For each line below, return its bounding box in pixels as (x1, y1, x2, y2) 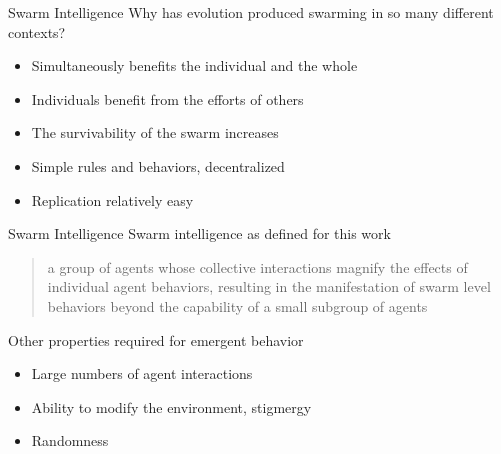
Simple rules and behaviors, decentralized (31, 155, 285, 176)
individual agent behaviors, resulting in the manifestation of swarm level (47, 276, 491, 297)
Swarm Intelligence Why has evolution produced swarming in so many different (8, 2, 494, 22)
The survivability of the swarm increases (31, 122, 279, 143)
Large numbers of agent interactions (31, 363, 253, 384)
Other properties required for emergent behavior (8, 329, 304, 350)
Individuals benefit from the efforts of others (31, 88, 304, 109)
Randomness (31, 430, 109, 451)
